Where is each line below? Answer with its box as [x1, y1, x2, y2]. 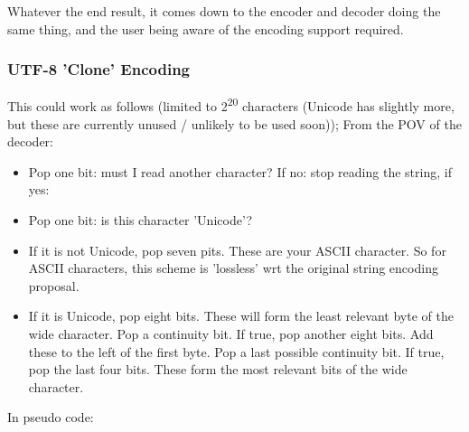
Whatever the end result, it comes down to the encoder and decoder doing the [7, 2, 441, 20]
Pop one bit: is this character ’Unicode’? [28, 211, 253, 230]
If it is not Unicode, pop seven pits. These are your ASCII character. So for [28, 240, 446, 259]
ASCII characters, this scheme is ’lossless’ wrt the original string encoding [28, 258, 438, 277]
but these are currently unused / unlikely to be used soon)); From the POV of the [7, 114, 462, 133]
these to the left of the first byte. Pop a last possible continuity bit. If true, [28, 342, 445, 361]
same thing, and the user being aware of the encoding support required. [7, 19, 404, 38]
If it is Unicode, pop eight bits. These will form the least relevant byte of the [28, 306, 454, 325]
